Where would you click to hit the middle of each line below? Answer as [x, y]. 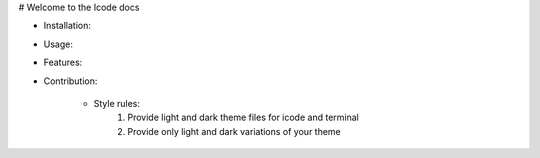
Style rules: [116, 103]
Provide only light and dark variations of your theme [234, 131]
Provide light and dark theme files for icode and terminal [243, 117]
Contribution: [70, 81]
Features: [63, 62]
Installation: [67, 26]
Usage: [58, 44]
